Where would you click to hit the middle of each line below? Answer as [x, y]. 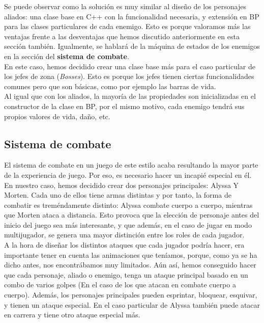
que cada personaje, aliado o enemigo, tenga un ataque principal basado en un [126, 274]
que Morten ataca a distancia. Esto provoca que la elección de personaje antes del [132, 215]
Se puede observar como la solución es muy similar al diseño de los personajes [125, 6]
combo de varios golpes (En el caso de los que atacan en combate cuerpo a [120, 285]
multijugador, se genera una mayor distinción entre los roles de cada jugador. [124, 235]
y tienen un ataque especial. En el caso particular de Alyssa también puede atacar [132, 304]
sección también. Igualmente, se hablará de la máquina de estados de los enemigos [132, 46]
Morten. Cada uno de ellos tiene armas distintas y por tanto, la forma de [118, 195]
